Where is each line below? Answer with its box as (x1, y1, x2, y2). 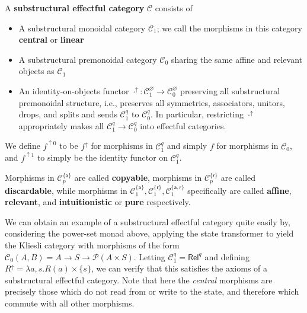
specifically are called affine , (187, 184, 292, 196)
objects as (18, 65, 55, 77)
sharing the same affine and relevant (171, 53, 302, 65)
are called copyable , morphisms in (74, 171, 202, 184)
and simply (167, 139, 207, 152)
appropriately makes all (18, 119, 104, 132)
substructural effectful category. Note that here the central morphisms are (5, 273, 273, 286)
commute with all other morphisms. (5, 297, 135, 309)
